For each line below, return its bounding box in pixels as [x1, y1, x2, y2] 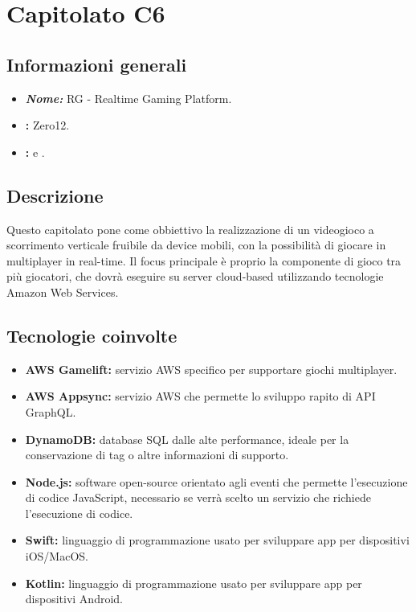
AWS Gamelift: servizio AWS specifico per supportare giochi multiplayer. [25, 360, 398, 377]
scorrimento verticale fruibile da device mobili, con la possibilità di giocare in [6, 236, 386, 253]
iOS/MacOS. [25, 548, 88, 565]
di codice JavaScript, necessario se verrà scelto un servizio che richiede [25, 489, 371, 506]
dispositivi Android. [25, 590, 123, 607]
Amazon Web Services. [6, 283, 119, 300]
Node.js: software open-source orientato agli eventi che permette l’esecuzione [25, 473, 408, 490]
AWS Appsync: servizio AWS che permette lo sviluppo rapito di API [25, 388, 376, 405]
